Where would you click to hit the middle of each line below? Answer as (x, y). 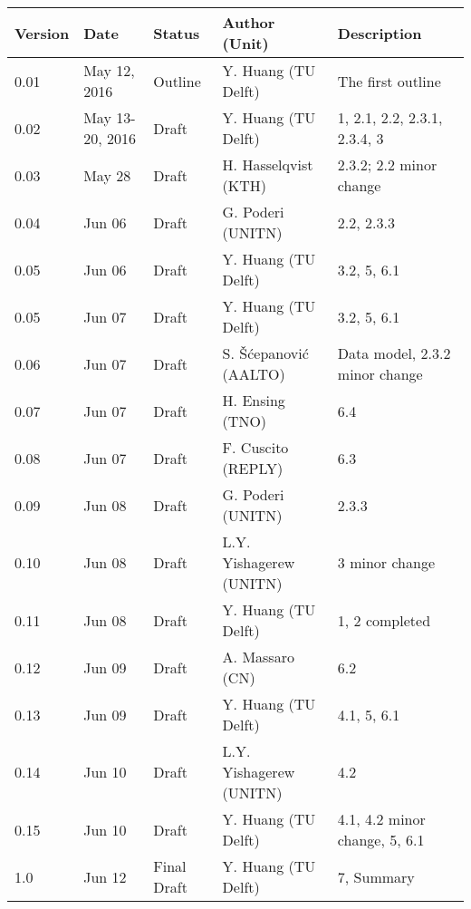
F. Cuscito (255, 447)
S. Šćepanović (265, 353)
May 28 (107, 175)
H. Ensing (254, 400)
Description (380, 33)
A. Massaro (258, 657)
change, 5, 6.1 (381, 840)
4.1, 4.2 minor (381, 819)
